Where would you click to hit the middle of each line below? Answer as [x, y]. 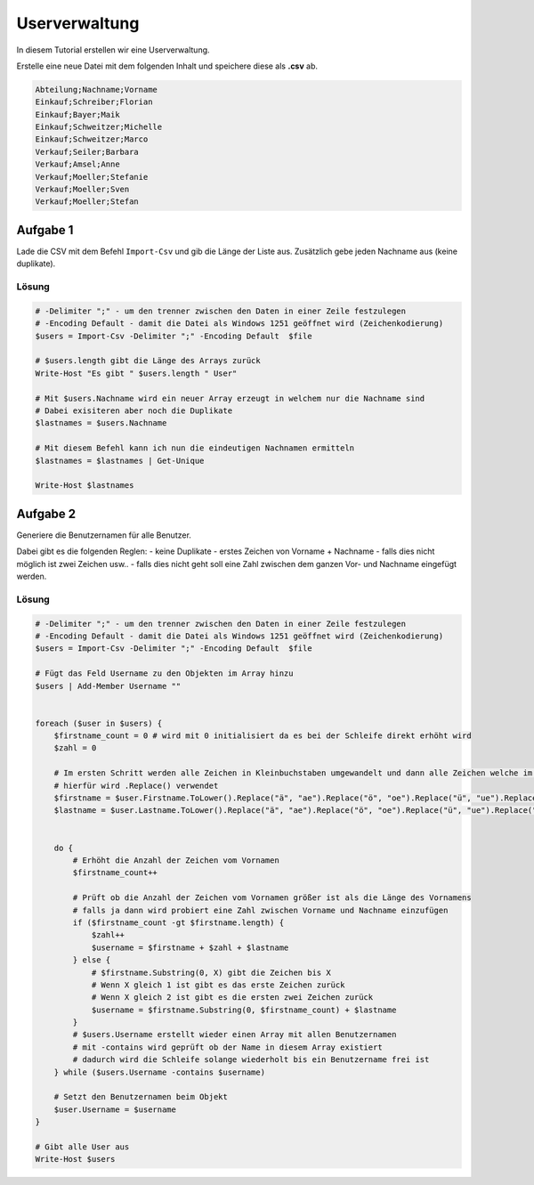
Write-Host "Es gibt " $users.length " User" [136, 373]
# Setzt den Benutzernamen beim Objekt [141, 1097]
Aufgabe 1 [45, 230]
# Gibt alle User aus [82, 1147]
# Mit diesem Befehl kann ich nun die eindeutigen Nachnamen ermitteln [195, 448]
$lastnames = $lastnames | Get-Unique [120, 460]
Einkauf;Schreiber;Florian [94, 102]
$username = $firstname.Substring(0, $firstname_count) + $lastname [244, 1010]
